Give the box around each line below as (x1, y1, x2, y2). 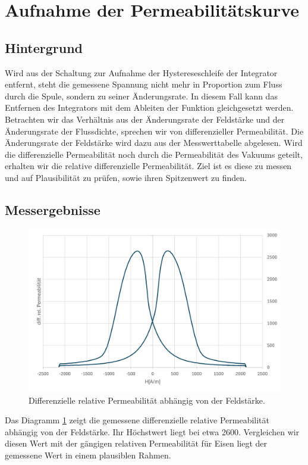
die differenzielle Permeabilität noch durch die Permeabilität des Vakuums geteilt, (5, 148, 303, 160)
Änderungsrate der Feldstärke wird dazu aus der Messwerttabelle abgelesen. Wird (5, 136, 303, 149)
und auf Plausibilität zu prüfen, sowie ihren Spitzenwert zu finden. (5, 171, 247, 183)
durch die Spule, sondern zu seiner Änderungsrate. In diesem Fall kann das (5, 89, 278, 102)
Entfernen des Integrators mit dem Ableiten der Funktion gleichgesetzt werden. (5, 101, 294, 114)
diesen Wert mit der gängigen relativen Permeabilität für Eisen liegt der (5, 437, 268, 450)
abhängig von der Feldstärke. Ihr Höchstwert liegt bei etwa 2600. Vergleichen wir (5, 425, 300, 438)
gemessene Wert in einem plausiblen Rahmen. (5, 448, 171, 461)
